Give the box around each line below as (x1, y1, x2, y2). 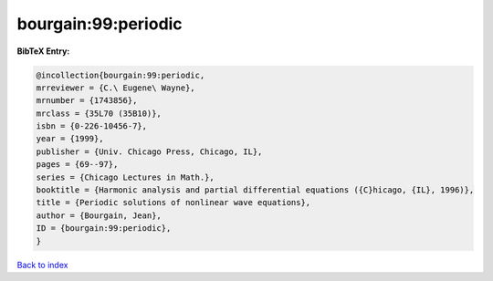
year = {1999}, (36, 133, 104, 144)
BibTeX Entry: (16, 46, 70, 57)
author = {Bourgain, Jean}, (36, 210, 162, 221)
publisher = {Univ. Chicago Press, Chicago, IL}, (36, 146, 263, 157)
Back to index (16, 259, 68, 270)
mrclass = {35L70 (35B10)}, (36, 108, 162, 119)
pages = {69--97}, (36, 160, 119, 170)
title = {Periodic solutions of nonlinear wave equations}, (36, 197, 311, 208)
